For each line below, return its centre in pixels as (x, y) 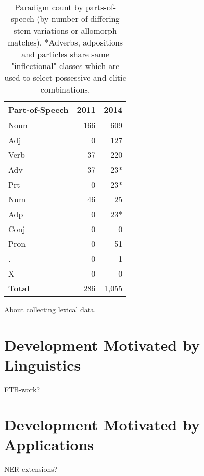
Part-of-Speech (39, 110)
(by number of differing (78, 19)
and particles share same (66, 54)
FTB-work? (22, 389)
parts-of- (101, 7)
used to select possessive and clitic (65, 77)
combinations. (65, 89)
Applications (49, 444)
